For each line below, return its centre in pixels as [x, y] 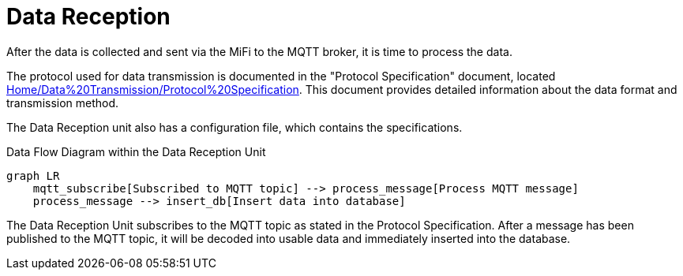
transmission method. [63, 103]
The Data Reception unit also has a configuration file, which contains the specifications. [235, 127]
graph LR [33, 175]
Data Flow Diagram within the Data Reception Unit [136, 151]
